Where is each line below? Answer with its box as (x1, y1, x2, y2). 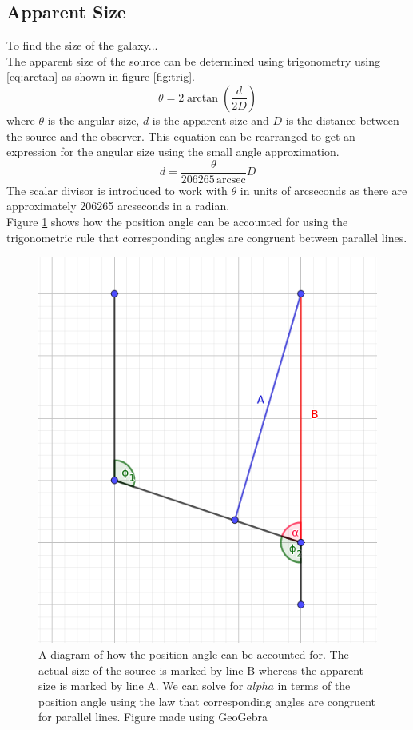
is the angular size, (47, 111, 140, 128)
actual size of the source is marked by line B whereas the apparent (38, 661, 363, 678)
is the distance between (285, 111, 399, 128)
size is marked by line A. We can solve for (38, 677, 244, 694)
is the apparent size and (152, 111, 269, 128)
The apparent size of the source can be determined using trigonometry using (6, 52, 380, 69)
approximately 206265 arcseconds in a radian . (6, 197, 230, 214)
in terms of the (277, 677, 351, 694)
